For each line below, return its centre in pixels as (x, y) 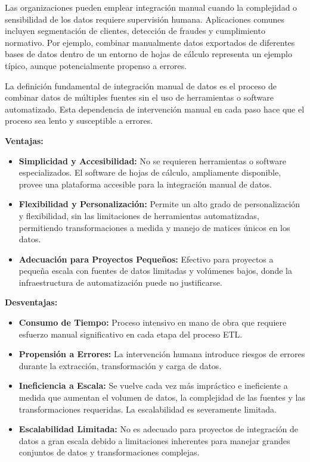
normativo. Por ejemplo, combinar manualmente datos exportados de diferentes (150, 42)
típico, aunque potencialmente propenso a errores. (96, 65)
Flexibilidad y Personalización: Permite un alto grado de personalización (159, 204)
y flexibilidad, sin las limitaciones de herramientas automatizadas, (139, 215)
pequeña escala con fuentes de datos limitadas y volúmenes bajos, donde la (155, 271)
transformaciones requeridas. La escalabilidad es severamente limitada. (148, 409)
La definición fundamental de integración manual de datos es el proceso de (141, 85)
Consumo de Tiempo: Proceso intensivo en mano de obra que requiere (153, 322)
